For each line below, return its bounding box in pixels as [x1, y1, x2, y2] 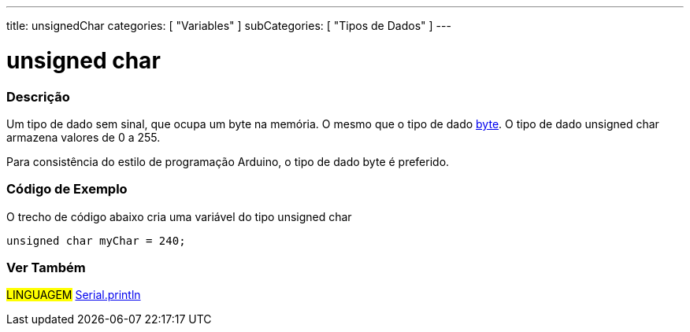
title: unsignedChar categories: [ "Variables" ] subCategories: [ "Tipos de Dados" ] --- [6, 19, 451, 32]
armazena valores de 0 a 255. [6, 130, 161, 144]
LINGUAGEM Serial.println [6, 288, 141, 302]
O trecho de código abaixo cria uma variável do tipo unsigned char [6, 209, 352, 223]
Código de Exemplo [6, 181, 128, 197]
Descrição [6, 88, 70, 105]
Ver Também [6, 260, 86, 275]
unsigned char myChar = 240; [6, 234, 186, 247]
